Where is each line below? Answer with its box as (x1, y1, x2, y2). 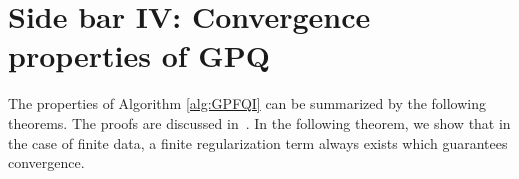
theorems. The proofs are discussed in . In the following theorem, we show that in (8, 112, 511, 133)
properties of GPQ (8, 35, 270, 76)
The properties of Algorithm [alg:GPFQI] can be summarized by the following (8, 93, 487, 114)
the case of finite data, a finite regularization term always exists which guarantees (8, 132, 508, 153)
